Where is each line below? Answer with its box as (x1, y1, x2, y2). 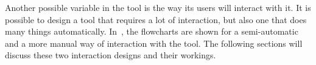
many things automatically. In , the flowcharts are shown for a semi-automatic (5, 25, 298, 38)
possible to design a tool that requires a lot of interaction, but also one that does (5, 13, 307, 26)
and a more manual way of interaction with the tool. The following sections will (5, 36, 303, 49)
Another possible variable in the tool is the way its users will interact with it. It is (5, 1, 311, 13)
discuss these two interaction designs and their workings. (5, 49, 216, 61)
